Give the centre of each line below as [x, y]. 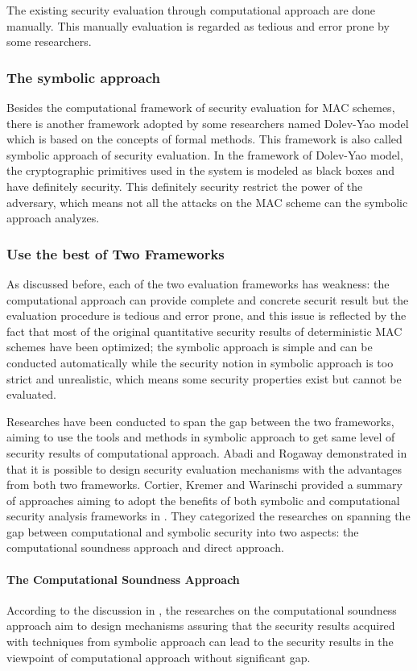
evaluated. [31, 394]
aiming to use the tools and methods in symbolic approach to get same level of [201, 437]
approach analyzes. [53, 218]
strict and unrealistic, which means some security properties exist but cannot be [204, 378]
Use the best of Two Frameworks [116, 253]
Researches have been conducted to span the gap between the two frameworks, [200, 421]
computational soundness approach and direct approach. [145, 547]
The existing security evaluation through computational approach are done [191, 10]
